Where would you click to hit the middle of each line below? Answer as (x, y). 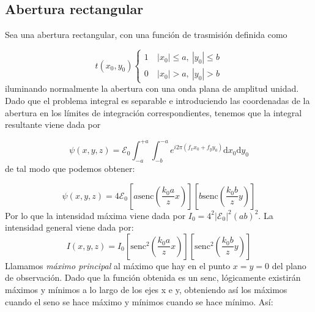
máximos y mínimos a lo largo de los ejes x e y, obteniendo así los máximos (146, 289)
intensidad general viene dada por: (69, 227)
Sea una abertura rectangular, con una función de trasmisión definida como (146, 35)
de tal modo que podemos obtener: (70, 169)
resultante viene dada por (53, 124)
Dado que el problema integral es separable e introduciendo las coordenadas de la (157, 100)
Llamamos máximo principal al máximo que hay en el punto (118, 265)
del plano (289, 265)
